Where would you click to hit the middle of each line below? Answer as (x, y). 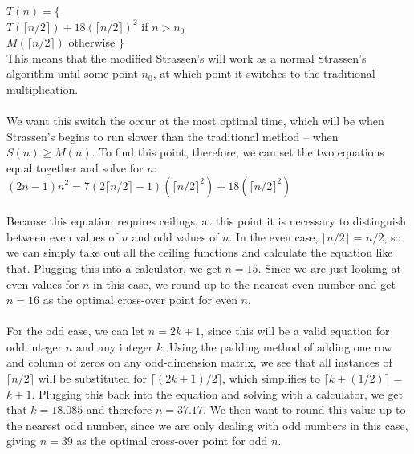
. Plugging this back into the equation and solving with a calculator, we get (217, 393)
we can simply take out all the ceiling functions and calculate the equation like (200, 252)
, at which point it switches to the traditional (264, 73)
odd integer (34, 346)
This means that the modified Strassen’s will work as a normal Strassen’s (187, 57)
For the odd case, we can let (76, 331)
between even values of (62, 236)
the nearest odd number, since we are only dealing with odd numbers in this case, (207, 425)
